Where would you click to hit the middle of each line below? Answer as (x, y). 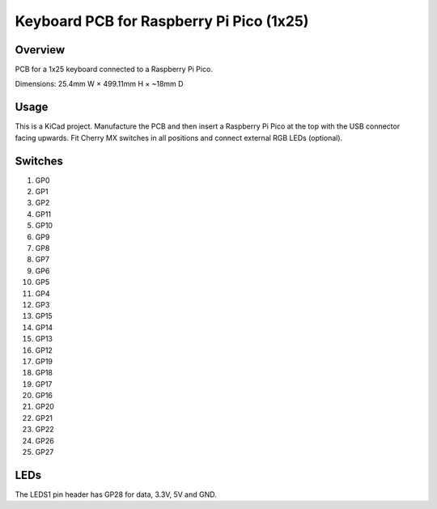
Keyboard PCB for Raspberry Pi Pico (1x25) (162, 21)
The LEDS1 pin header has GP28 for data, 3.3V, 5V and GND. (116, 494)
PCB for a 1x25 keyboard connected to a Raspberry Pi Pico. (114, 70)
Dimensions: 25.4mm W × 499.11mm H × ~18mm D (99, 84)
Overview (40, 50)
